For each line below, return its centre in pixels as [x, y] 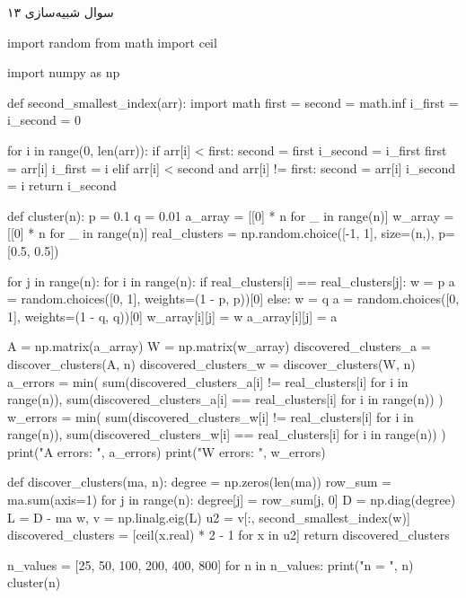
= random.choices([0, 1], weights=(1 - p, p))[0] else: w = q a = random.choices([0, [233, 299]
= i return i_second [62, 185]
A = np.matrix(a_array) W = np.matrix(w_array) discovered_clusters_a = [219, 346]
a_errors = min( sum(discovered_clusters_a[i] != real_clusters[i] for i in [208, 381]
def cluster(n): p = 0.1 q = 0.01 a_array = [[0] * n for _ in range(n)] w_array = [231, 215]
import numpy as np [64, 72]
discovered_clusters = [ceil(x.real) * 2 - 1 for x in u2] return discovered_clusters [229, 535]
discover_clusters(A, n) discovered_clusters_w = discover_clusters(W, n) [211, 363]
